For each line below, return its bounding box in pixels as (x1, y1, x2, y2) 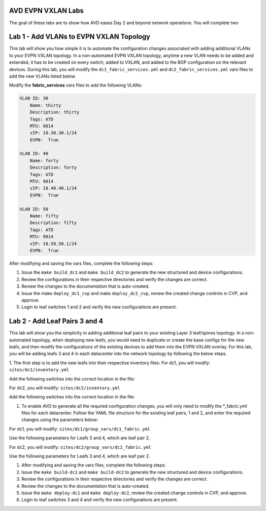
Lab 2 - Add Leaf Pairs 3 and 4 (9, 317, 103, 326)
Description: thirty (30, 109, 80, 115)
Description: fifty (30, 220, 77, 226)
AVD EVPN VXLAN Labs (9, 6, 84, 15)
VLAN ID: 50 (19, 206, 49, 212)
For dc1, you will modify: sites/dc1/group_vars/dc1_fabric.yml (9, 426, 150, 432)
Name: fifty (30, 213, 59, 218)
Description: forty (30, 165, 77, 170)
